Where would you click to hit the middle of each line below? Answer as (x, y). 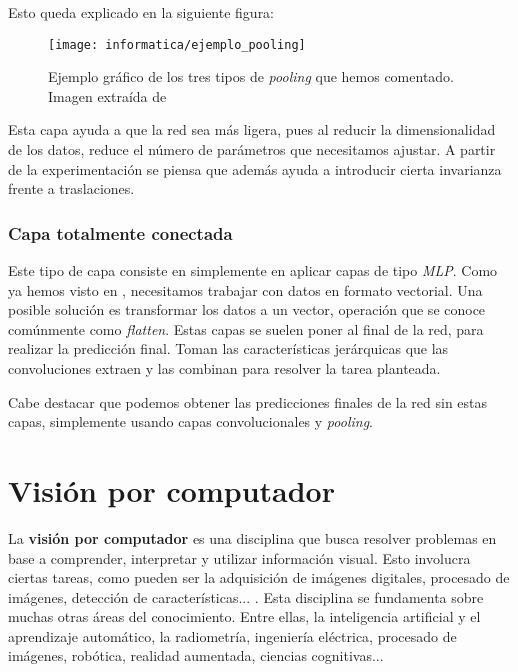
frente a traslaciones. (71, 188)
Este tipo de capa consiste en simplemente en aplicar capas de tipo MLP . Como (253, 270)
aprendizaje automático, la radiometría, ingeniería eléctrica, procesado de (232, 635)
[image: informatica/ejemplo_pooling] (177, 44)
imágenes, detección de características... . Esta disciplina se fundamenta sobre (246, 596)
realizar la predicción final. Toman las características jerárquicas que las (228, 348)
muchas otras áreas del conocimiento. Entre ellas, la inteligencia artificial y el (244, 616)
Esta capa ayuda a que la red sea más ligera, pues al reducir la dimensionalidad (252, 129)
